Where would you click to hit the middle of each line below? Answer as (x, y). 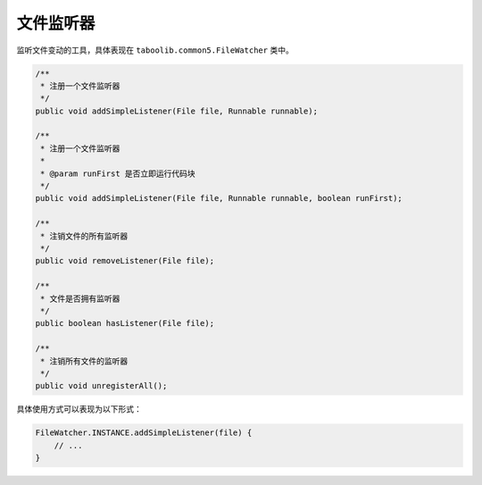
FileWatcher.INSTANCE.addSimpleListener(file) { (144, 433)
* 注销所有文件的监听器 (84, 361)
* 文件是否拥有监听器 (80, 298)
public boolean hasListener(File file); (125, 323)
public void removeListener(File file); (125, 261)
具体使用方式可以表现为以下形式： (79, 409)
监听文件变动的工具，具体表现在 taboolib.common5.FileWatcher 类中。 (155, 50)
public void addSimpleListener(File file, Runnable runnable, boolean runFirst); (219, 198)
